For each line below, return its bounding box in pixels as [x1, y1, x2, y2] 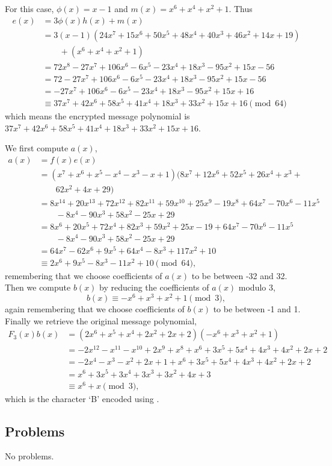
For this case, [5, 2, 54, 14]
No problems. [5, 450, 54, 462]
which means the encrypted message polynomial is [5, 110, 190, 122]
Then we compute [5, 281, 71, 294]
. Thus [229, 2, 253, 14]
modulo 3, [238, 281, 275, 294]
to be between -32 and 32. [191, 269, 287, 282]
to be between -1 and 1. [213, 303, 301, 315]
